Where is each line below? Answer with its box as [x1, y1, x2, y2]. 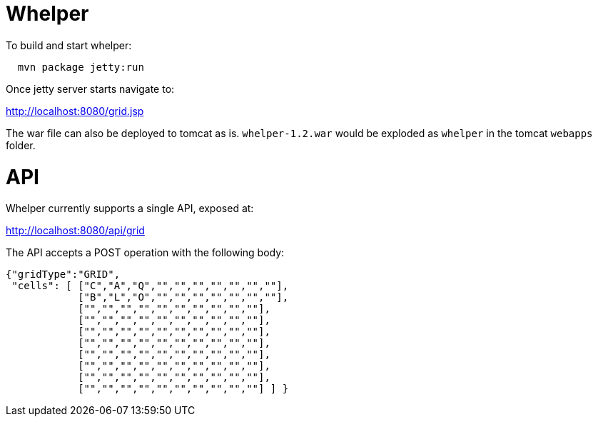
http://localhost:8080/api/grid [6, 224, 145, 237]
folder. [6, 139, 36, 151]
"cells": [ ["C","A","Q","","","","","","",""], [11, 280, 289, 292]
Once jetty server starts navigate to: [6, 82, 175, 95]
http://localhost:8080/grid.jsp [6, 104, 144, 117]
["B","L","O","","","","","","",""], [78, 291, 289, 303]
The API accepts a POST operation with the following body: [6, 246, 285, 259]
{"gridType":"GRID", [6, 268, 121, 281]
